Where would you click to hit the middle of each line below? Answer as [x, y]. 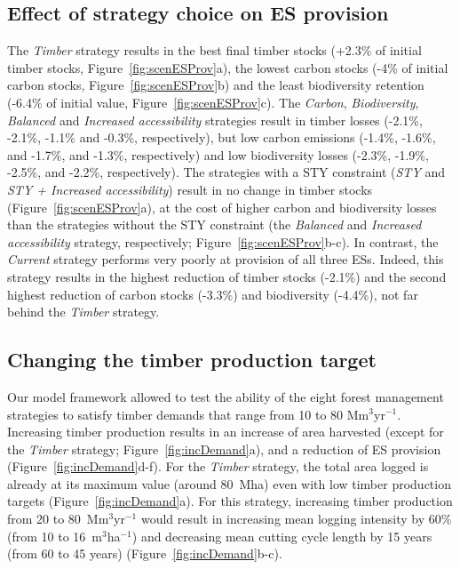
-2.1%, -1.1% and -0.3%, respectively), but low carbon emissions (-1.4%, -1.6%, [222, 137]
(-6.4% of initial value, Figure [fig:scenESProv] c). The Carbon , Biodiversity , [213, 102]
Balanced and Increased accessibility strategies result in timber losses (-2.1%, [215, 120]
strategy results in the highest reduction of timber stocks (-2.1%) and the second [227, 276]
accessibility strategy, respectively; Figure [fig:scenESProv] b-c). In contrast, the [223, 241]
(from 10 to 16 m [55, 536]
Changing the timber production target [192, 360]
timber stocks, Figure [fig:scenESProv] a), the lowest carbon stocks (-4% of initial [228, 67]
